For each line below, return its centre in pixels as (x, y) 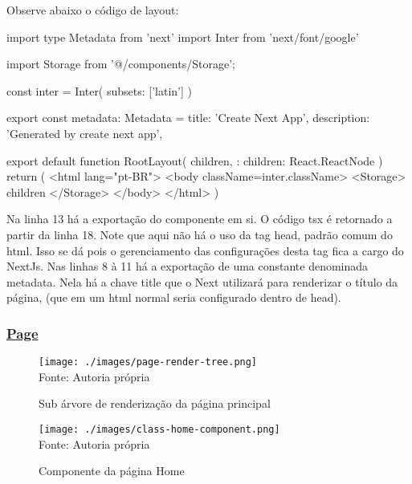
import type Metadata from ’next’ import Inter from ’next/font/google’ (183, 37)
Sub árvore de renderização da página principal (155, 403)
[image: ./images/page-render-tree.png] (148, 362)
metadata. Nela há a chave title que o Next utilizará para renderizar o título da (202, 281)
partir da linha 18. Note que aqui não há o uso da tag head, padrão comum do (200, 234)
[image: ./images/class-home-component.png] (159, 429)
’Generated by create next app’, (85, 133)
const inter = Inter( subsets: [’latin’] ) (100, 90)
